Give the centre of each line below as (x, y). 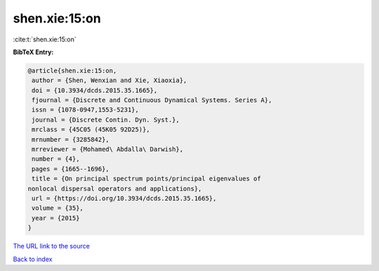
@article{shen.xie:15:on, (72, 71)
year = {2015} (56, 218)
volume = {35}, (58, 208)
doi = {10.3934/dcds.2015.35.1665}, (95, 90)
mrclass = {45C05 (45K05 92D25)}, (91, 130)
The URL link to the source (52, 246)
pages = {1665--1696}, (71, 169)
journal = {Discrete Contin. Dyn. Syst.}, (106, 120)
